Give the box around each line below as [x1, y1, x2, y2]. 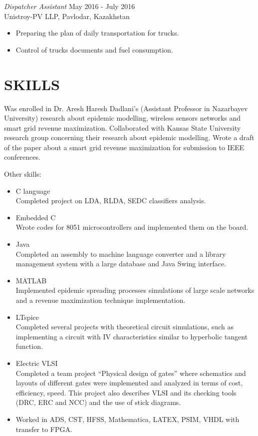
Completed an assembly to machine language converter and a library [15, 248, 226, 259]
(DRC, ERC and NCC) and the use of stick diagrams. [15, 397, 181, 407]
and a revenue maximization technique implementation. [15, 295, 186, 305]
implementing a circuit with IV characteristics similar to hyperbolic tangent [15, 331, 248, 341]
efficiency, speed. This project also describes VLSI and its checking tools [15, 387, 237, 397]
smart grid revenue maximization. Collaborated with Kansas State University [4, 122, 241, 133]
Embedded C [15, 212, 56, 222]
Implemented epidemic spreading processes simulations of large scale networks [15, 285, 255, 295]
